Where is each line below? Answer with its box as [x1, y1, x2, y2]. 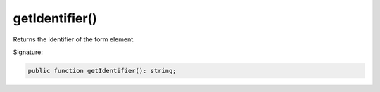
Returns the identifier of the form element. [13, 35, 135, 44]
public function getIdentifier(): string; [27, 67, 177, 74]
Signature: [13, 48, 44, 56]
